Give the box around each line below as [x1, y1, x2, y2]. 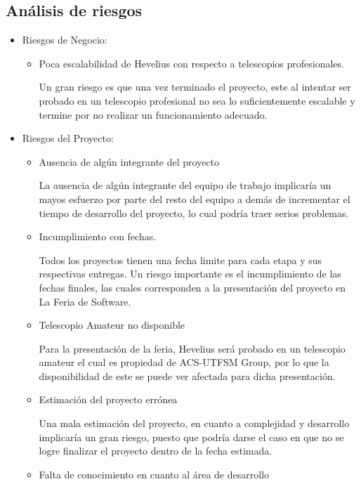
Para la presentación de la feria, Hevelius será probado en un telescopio [39, 341, 346, 355]
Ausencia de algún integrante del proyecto [39, 154, 220, 169]
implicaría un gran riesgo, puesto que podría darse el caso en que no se [39, 429, 344, 444]
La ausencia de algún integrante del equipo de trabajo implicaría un [39, 178, 332, 192]
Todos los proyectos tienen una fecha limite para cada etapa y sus [39, 252, 322, 267]
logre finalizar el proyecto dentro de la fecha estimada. [39, 443, 273, 458]
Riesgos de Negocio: [22, 32, 107, 47]
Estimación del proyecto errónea [39, 392, 178, 407]
